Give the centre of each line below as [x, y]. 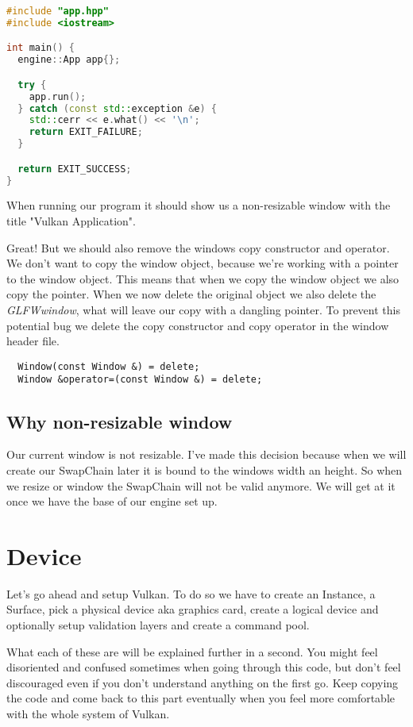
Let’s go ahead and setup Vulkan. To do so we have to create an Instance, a [191, 593]
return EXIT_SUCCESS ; [75, 169]
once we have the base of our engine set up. [112, 501]
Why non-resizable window [120, 421]
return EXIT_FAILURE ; [86, 132]
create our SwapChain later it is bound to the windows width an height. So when [205, 469]
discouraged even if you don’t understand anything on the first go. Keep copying [203, 682]
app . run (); [58, 96]
